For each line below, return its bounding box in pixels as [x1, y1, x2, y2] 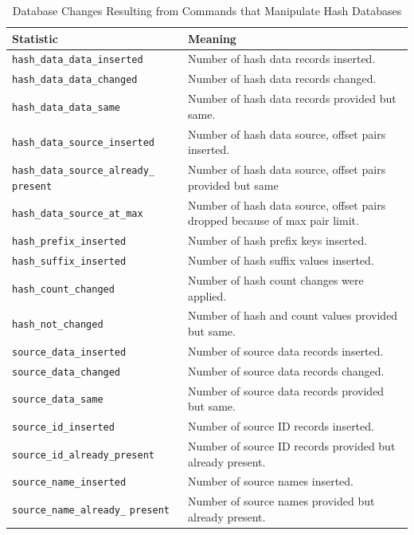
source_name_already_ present [12, 505, 170, 517]
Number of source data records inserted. [188, 342, 384, 359]
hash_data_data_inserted [12, 54, 143, 66]
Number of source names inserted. [188, 473, 354, 490]
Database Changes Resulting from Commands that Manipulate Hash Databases [12, 2, 402, 18]
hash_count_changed [12, 283, 115, 295]
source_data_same [12, 394, 103, 406]
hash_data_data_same [12, 102, 121, 114]
